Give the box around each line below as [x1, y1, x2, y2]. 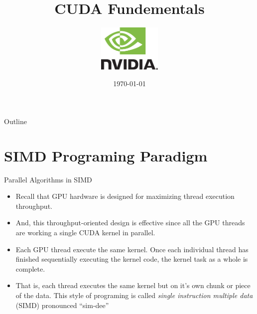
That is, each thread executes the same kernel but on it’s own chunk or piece [15, 280, 251, 291]
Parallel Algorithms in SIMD [4, 174, 92, 184]
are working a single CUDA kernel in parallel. [15, 227, 155, 237]
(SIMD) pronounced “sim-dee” [15, 300, 109, 310]
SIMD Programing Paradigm [4, 145, 208, 165]
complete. [15, 263, 45, 274]
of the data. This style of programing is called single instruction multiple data [15, 290, 253, 300]
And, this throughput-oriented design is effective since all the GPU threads [15, 217, 245, 228]
